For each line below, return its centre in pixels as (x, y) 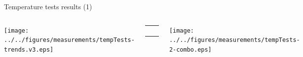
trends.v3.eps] (29, 49)
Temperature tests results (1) (48, 6)
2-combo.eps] (190, 49)
